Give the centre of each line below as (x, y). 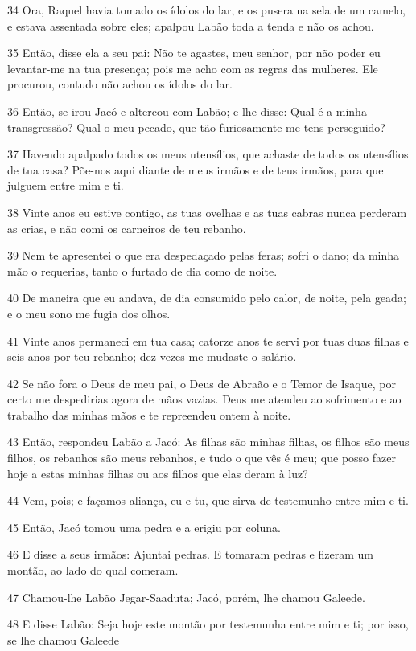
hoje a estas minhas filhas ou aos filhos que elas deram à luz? (158, 473)
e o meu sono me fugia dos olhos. (89, 313)
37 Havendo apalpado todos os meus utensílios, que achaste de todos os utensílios (208, 154)
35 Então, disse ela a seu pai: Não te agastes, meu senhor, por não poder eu (194, 53)
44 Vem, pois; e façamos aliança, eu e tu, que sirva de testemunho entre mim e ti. (208, 500)
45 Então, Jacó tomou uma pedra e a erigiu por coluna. (144, 527)
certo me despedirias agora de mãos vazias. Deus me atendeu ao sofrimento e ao (204, 399)
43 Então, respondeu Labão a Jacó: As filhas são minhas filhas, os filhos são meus (208, 442)
